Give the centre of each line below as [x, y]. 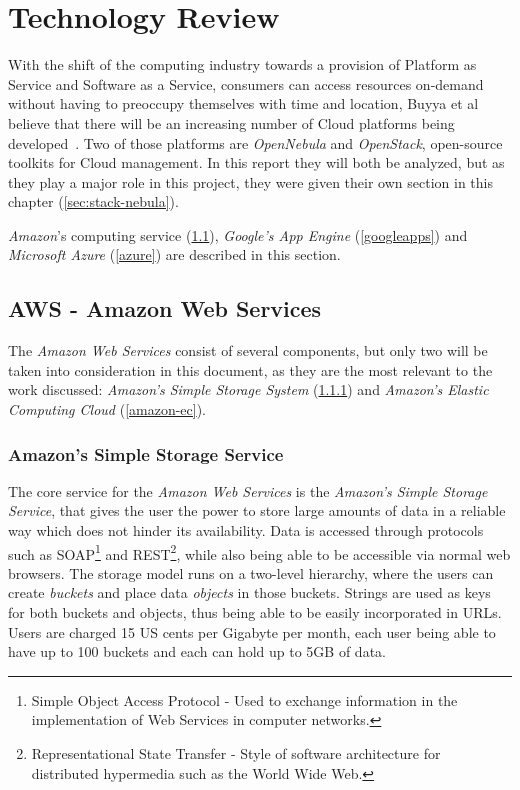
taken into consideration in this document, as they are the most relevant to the [250, 369]
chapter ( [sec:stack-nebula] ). [93, 201]
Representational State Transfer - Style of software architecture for [236, 753]
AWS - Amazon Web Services [165, 308]
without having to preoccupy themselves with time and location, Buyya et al [243, 103]
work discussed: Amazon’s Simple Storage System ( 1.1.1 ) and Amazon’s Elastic [248, 389]
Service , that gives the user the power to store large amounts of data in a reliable [257, 510]
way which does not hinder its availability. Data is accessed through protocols [246, 530]
